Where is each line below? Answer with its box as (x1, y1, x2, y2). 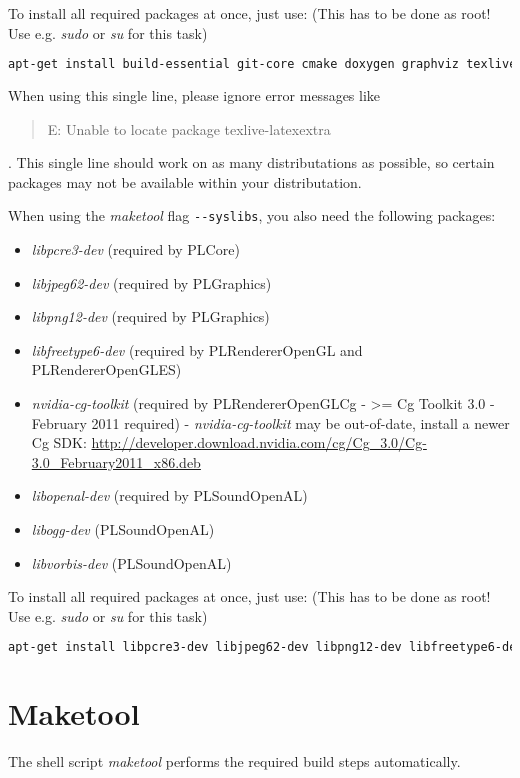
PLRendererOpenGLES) (31, 359, 182, 380)
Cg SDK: (31, 432, 87, 453)
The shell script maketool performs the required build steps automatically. (8, 751, 461, 772)
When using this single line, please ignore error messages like (8, 85, 381, 106)
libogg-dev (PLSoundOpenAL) (31, 519, 215, 540)
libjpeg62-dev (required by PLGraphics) (31, 272, 272, 293)
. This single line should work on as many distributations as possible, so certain (8, 152, 495, 173)
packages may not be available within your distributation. (8, 171, 362, 192)
